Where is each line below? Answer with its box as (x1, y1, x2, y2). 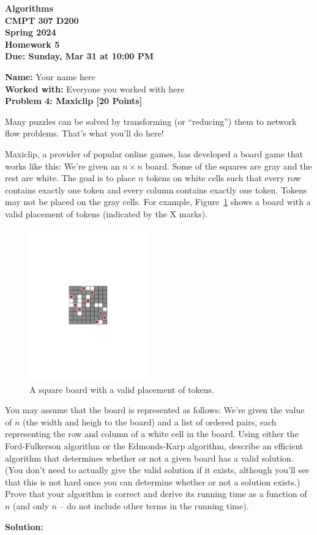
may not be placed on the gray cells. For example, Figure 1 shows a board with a (5, 195, 311, 208)
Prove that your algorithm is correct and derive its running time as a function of (5, 487, 307, 500)
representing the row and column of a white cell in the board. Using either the (5, 427, 299, 440)
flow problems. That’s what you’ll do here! (5, 127, 164, 140)
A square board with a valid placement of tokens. (29, 383, 215, 395)
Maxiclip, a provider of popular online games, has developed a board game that (5, 147, 304, 160)
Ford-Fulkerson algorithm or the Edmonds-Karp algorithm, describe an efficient (5, 440, 304, 452)
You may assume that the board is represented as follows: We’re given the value (5, 403, 305, 416)
